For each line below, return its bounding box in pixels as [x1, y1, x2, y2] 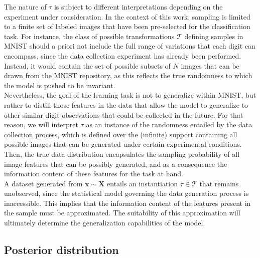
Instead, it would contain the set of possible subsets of [4, 60, 171, 71]
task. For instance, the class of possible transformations [4, 31, 175, 41]
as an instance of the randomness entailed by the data [86, 119, 252, 130]
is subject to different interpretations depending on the [54, 2, 223, 12]
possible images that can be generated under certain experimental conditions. [4, 139, 242, 149]
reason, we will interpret [4, 119, 78, 130]
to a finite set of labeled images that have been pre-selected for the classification [4, 21, 250, 32]
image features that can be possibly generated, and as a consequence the [4, 158, 227, 169]
